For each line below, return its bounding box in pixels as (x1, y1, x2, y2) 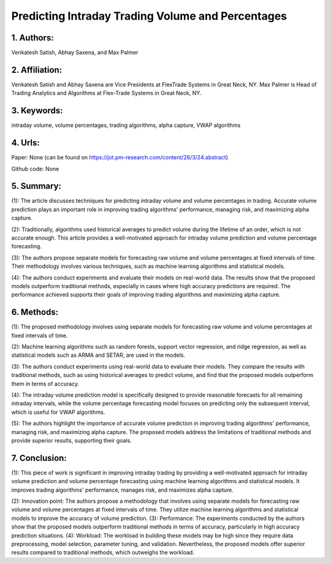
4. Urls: (11, 138, 40, 148)
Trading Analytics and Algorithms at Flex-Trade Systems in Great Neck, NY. (11, 90, 202, 97)
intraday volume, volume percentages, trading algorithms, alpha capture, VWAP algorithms (11, 121, 241, 129)
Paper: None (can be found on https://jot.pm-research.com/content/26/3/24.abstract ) (11, 154, 229, 161)
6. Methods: (11, 307, 59, 318)
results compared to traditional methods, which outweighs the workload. (11, 549, 194, 556)
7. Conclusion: (11, 452, 67, 463)
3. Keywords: (11, 105, 63, 116)
